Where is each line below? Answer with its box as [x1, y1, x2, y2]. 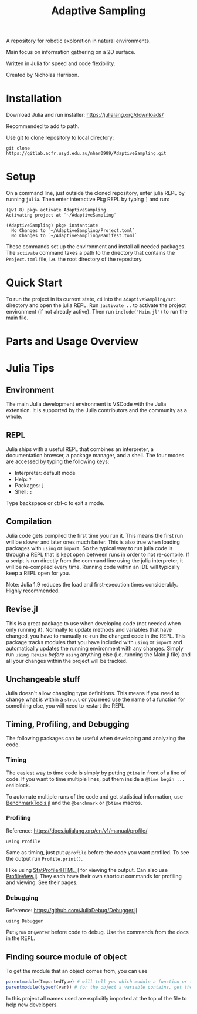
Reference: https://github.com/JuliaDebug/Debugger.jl [6, 907, 137, 914]
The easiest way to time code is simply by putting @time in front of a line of [6, 769, 186, 776]
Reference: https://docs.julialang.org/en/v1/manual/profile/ [6, 827, 148, 834]
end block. [6, 781, 30, 789]
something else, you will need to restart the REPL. [6, 702, 126, 709]
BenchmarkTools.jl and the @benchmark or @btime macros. [6, 799, 142, 806]
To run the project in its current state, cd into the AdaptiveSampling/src [6, 295, 176, 302]
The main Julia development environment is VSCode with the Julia [6, 400, 167, 407]
